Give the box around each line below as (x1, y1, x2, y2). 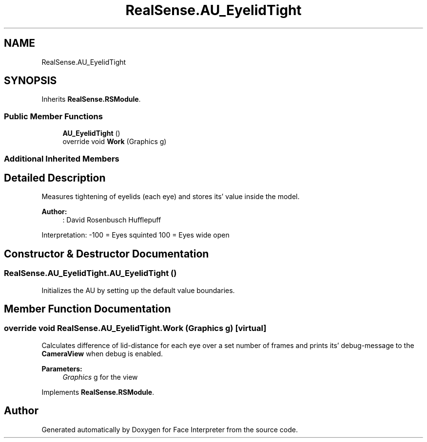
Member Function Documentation (4, 303, 171, 315)
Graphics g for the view (62, 372, 138, 381)
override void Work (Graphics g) (62, 137, 167, 146)
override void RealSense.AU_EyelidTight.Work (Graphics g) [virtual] (4, 323, 267, 333)
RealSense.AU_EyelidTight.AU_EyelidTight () (4, 268, 177, 278)
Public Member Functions (4, 111, 103, 121)
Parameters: (41, 364, 82, 373)
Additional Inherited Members (4, 153, 119, 164)
